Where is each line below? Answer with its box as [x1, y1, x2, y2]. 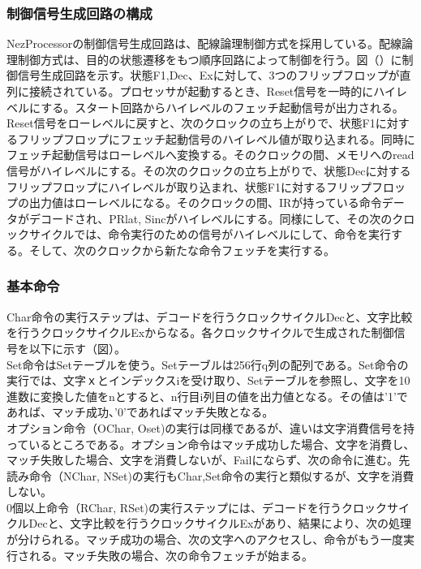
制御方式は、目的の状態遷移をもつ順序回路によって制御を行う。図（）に [17, 50, 402, 67]
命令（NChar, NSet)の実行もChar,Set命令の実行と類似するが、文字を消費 [28, 467, 415, 484]
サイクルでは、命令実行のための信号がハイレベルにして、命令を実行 [28, 226, 391, 243]
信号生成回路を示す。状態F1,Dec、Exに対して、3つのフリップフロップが [17, 67, 400, 84]
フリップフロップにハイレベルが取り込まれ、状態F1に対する [6, 178, 327, 195]
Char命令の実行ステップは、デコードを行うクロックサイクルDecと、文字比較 [6, 308, 413, 325]
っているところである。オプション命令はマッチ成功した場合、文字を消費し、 [6, 435, 415, 452]
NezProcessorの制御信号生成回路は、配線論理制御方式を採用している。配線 [6, 35, 402, 52]
